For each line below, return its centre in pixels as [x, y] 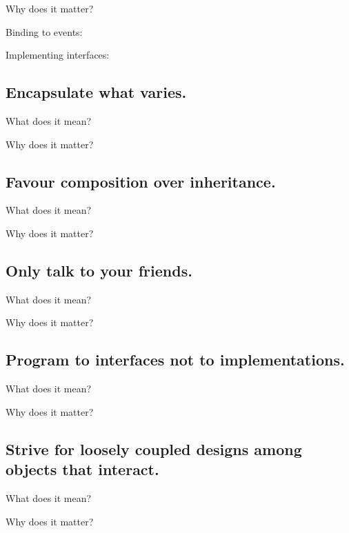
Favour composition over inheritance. [141, 181]
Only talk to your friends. [99, 270]
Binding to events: [44, 31]
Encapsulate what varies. [96, 92]
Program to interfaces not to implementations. [175, 360]
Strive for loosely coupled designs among [154, 449]
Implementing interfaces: [58, 55]
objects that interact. [82, 469]
